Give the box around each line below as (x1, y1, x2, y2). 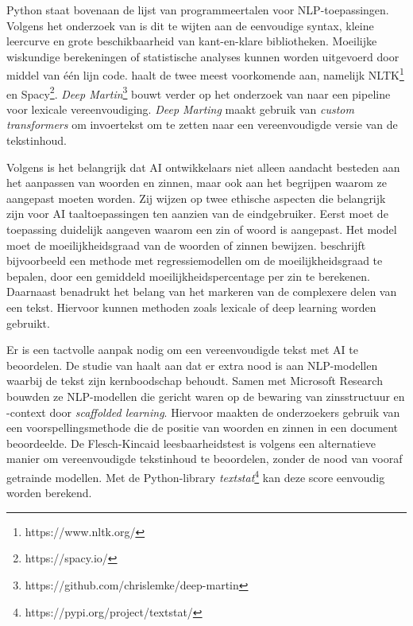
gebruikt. (6, 314, 50, 331)
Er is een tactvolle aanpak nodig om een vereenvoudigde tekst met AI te (6, 341, 358, 358)
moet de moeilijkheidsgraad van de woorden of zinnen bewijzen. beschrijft (6, 236, 366, 253)
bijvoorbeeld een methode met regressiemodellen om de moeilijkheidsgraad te (6, 252, 383, 269)
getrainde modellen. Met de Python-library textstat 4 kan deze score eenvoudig (6, 466, 385, 485)
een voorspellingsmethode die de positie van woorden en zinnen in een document (6, 419, 399, 436)
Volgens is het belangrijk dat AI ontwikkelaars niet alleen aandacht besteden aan (6, 158, 400, 175)
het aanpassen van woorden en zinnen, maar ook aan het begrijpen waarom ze (6, 174, 388, 191)
